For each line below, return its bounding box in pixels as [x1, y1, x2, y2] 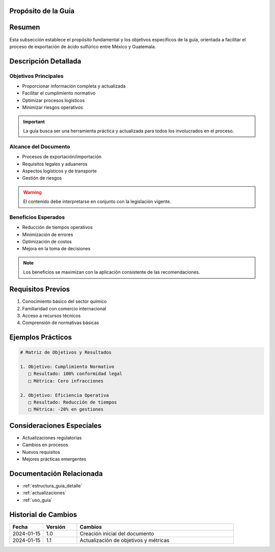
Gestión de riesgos [22, 175, 62, 181]
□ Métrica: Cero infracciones [28, 378, 104, 384]
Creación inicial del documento [79, 530, 154, 537]
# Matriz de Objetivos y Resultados [20, 350, 112, 356]
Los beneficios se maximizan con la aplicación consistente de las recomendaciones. [23, 269, 201, 275]
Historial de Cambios [9, 510, 77, 519]
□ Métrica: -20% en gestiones [28, 406, 104, 412]
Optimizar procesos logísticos [22, 97, 85, 103]
